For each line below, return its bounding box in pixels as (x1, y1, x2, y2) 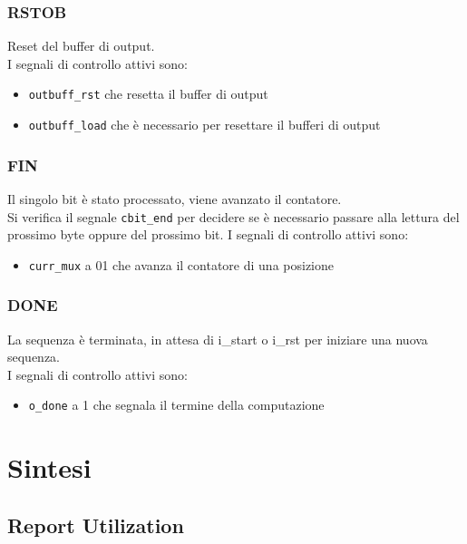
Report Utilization (7, 510, 184, 539)
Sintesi (7, 449, 92, 486)
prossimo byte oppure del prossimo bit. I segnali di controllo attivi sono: (7, 225, 409, 244)
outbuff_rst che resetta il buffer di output (28, 84, 268, 103)
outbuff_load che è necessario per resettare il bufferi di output (28, 115, 381, 134)
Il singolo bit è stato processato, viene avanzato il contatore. (7, 189, 342, 208)
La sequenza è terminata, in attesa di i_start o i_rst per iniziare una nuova (7, 329, 428, 348)
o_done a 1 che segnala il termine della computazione (28, 395, 325, 414)
